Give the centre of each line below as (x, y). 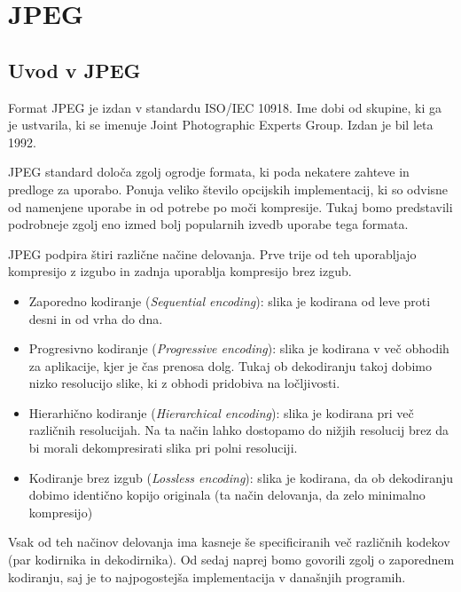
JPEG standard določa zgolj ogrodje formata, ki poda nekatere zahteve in (209, 172)
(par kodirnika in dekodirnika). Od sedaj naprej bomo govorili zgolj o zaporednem (231, 560)
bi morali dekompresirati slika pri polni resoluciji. (163, 448)
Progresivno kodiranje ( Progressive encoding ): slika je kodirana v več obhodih (239, 348)
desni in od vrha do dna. (96, 318)
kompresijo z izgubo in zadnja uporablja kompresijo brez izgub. (180, 271)
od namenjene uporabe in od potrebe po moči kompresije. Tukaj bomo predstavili (230, 206)
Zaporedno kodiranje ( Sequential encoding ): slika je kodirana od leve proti (230, 300)
